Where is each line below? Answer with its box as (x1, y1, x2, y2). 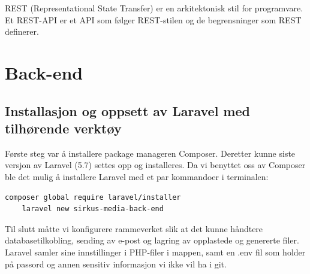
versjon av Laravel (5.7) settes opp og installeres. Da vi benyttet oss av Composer (5, 159, 306, 171)
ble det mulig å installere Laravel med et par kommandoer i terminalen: (5, 170, 269, 182)
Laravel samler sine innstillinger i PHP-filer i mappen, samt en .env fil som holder (5, 245, 306, 258)
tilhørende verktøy (5, 118, 122, 137)
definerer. (5, 25, 39, 38)
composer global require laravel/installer (5, 193, 181, 202)
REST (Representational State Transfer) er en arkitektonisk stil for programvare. (5, 2, 303, 14)
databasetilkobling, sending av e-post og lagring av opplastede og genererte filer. (5, 234, 299, 246)
